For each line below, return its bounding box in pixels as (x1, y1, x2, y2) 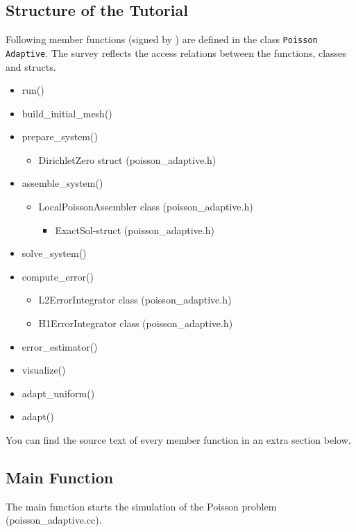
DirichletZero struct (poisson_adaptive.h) (38, 152, 217, 167)
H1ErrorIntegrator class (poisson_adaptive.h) (38, 316, 233, 331)
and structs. (6, 59, 56, 74)
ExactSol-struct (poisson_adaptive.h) (55, 222, 214, 237)
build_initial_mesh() (22, 106, 112, 120)
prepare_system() (22, 129, 98, 144)
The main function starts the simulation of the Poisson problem (6, 499, 277, 513)
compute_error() (22, 269, 94, 283)
